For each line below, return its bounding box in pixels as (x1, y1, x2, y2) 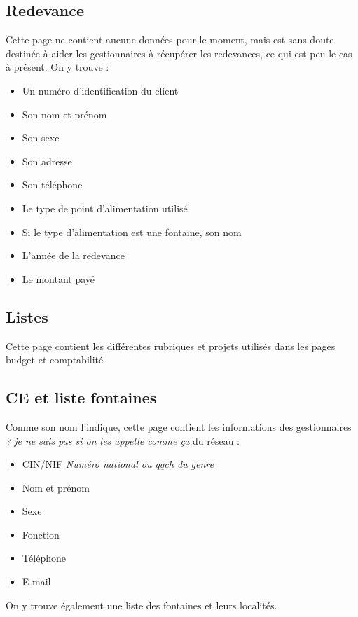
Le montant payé (22, 271, 95, 286)
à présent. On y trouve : (6, 60, 109, 74)
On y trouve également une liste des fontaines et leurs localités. (6, 597, 277, 612)
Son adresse (22, 153, 72, 168)
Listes (6, 305, 48, 327)
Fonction (22, 527, 60, 541)
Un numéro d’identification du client (22, 83, 179, 97)
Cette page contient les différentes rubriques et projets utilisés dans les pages (6, 338, 336, 353)
